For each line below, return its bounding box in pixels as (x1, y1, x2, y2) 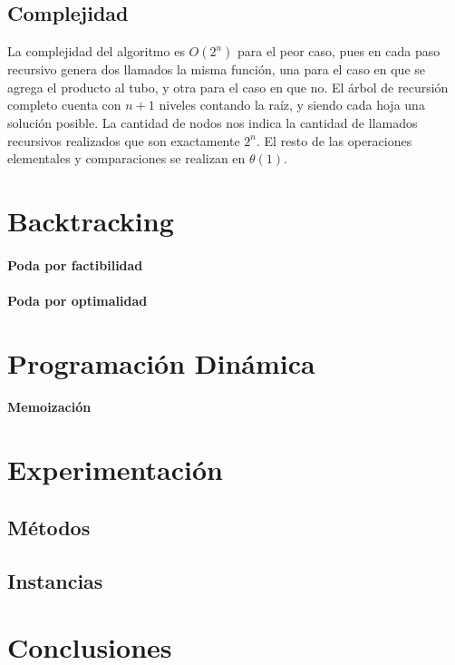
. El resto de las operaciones (257, 131, 412, 150)
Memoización (7, 397, 92, 416)
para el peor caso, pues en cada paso (237, 42, 440, 61)
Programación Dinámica (7, 344, 315, 381)
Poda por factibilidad (7, 255, 143, 274)
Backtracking (7, 201, 174, 239)
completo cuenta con (7, 95, 121, 114)
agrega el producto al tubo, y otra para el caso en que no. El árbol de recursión (7, 77, 449, 96)
